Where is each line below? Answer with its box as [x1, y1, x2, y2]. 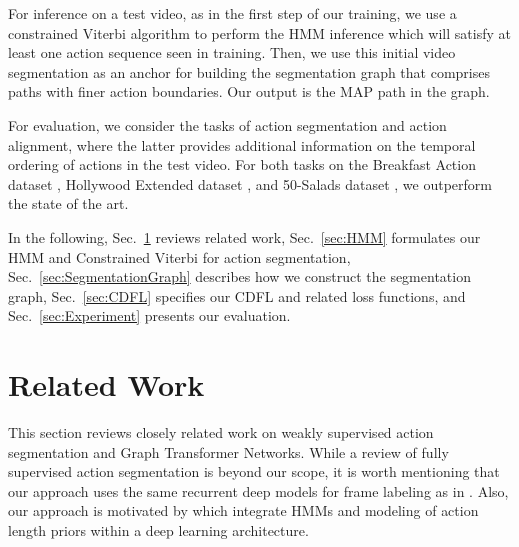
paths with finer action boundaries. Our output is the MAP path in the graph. [8, 81, 490, 102]
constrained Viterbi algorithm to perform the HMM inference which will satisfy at [8, 22, 511, 43]
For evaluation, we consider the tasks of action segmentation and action [8, 114, 447, 135]
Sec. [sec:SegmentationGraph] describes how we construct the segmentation [8, 266, 471, 287]
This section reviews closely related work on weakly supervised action [8, 422, 434, 443]
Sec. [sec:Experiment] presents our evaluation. [8, 305, 291, 326]
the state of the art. [8, 193, 129, 214]
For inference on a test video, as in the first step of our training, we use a [8, 3, 457, 23]
